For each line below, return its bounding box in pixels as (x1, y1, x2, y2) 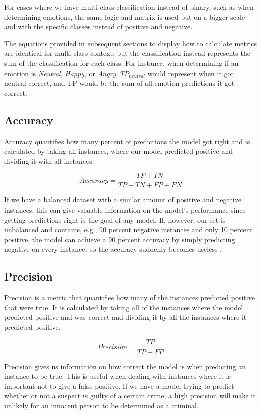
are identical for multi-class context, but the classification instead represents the (4, 48, 250, 58)
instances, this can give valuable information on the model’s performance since (4, 204, 246, 215)
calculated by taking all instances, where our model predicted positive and (4, 146, 233, 156)
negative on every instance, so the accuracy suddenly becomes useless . (4, 244, 222, 254)
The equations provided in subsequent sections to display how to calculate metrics (4, 38, 257, 48)
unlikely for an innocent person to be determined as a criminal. (4, 400, 199, 410)
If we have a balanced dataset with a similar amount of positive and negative (4, 194, 241, 205)
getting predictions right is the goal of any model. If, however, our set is (4, 214, 226, 225)
